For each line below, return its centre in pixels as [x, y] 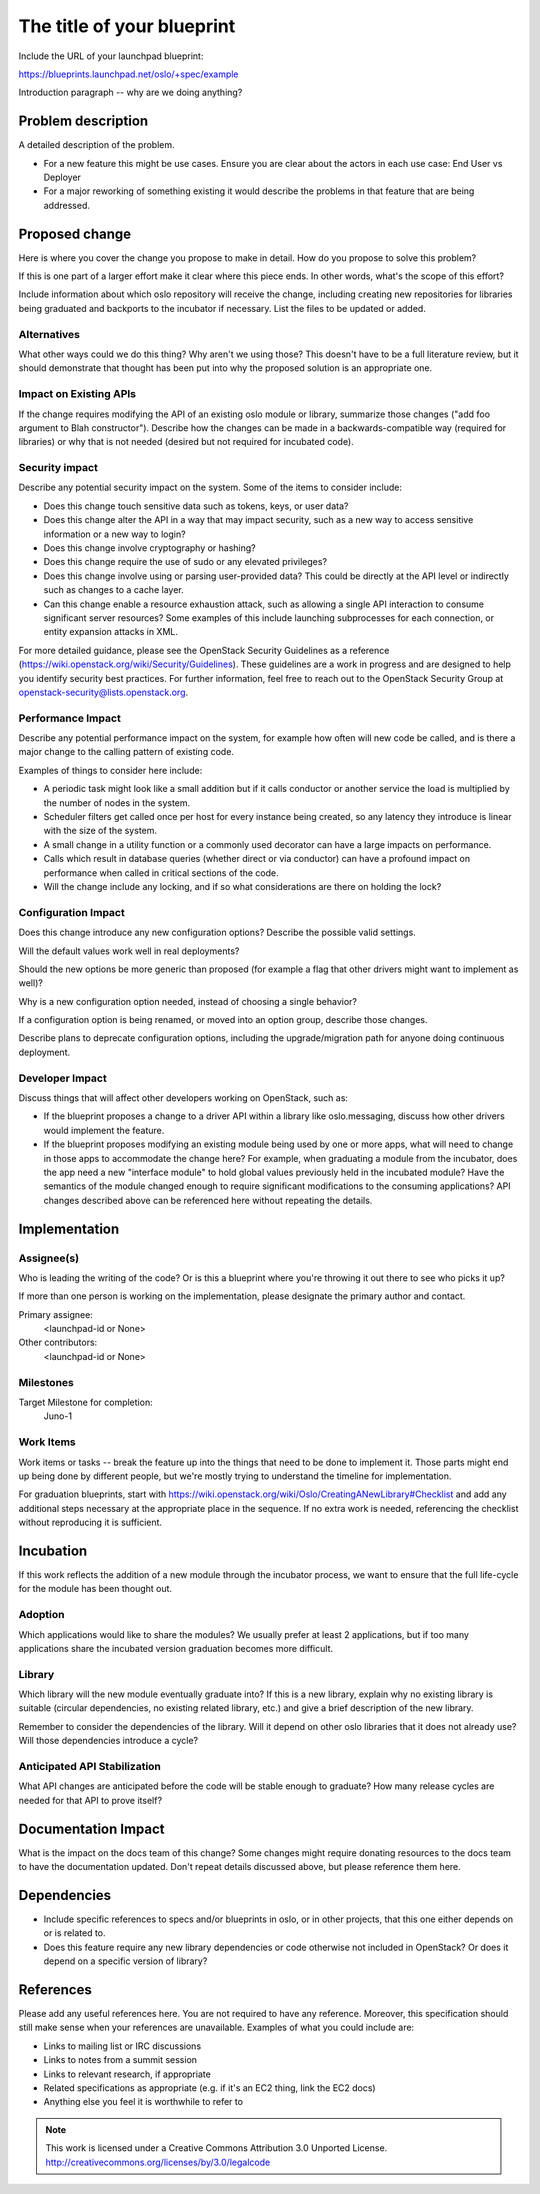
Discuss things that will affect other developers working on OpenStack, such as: [183, 1098]
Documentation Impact [91, 1828]
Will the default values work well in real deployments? [129, 951]
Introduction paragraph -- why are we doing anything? [130, 92]
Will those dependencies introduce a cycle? [108, 1741]
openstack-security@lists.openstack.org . [103, 692]
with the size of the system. [100, 831]
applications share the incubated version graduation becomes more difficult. [176, 1648]
